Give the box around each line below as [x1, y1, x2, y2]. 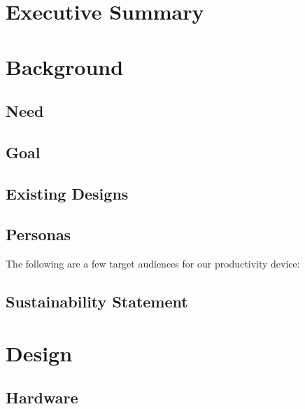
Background [6, 52, 124, 81]
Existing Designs [6, 182, 129, 204]
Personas [6, 223, 71, 245]
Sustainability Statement [6, 291, 188, 312]
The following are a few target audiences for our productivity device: [6, 256, 300, 271]
